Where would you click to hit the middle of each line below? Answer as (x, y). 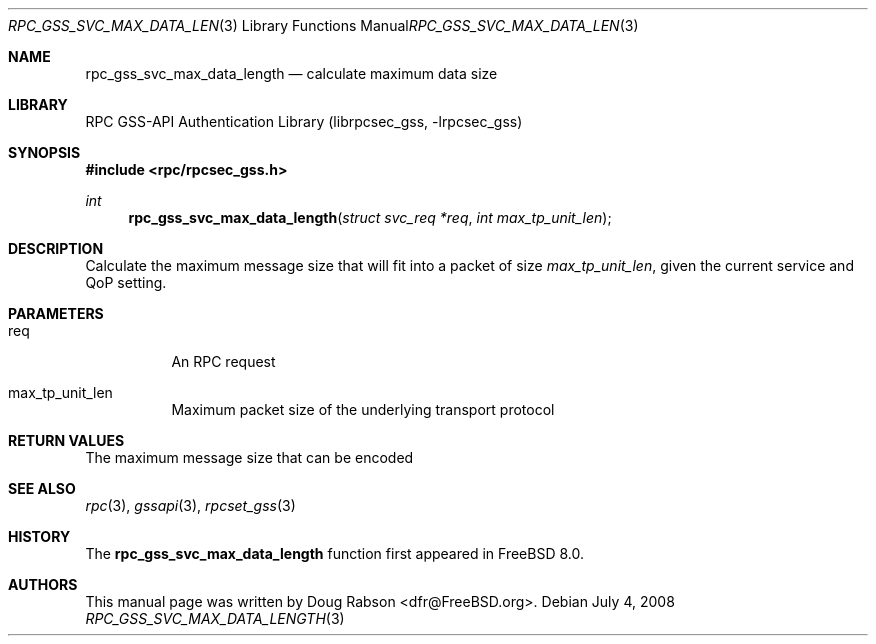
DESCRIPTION (56, 248)
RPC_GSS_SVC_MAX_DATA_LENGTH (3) (215, 618)
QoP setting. (126, 282)
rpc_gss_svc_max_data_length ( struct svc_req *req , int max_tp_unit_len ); (370, 217)
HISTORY (39, 536)
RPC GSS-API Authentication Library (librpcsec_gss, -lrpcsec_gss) (304, 121)
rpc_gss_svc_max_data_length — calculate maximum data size (291, 73)
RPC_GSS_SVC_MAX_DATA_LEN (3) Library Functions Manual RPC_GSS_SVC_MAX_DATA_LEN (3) (323, 25)
